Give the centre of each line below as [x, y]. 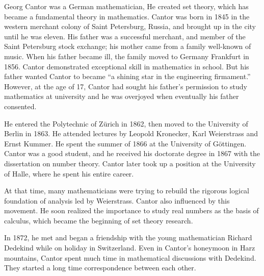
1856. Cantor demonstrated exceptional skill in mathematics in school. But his [127, 66]
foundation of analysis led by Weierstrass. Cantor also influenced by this [117, 200]
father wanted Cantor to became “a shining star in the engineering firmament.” [127, 76]
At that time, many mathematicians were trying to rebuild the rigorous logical [127, 191]
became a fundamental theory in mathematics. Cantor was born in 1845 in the [127, 16]
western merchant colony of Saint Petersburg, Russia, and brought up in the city [130, 26]
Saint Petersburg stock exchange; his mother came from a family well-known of [128, 46]
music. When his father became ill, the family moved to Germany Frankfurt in [127, 56]
